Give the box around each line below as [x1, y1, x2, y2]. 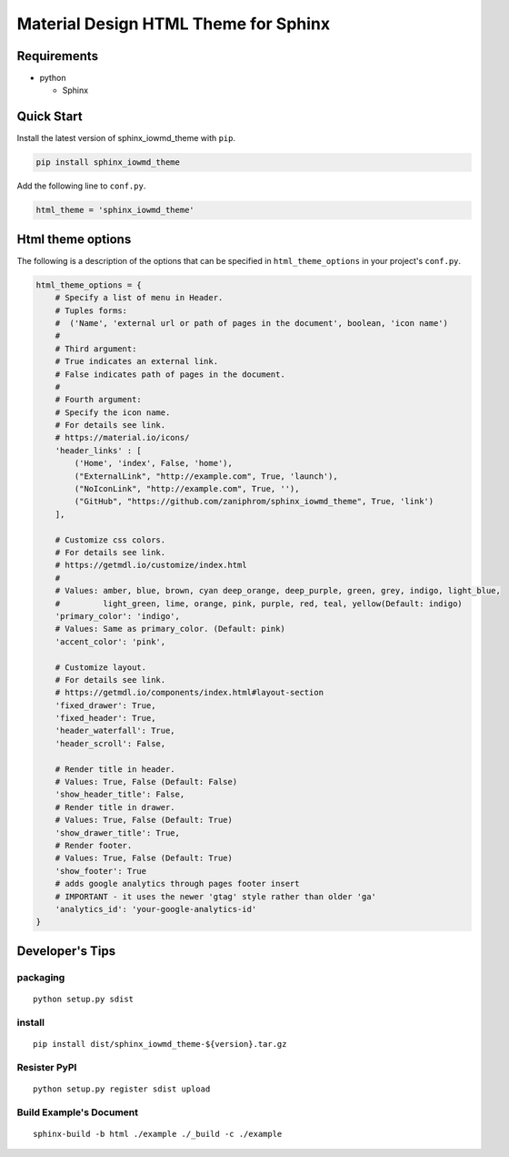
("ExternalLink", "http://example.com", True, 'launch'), [74, 471, 338, 482]
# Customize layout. [55, 662, 147, 673]
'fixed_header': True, [55, 713, 156, 724]
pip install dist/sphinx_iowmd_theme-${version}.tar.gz [33, 1039, 287, 1049]
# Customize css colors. [55, 534, 166, 545]
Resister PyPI [16, 1061, 77, 1073]
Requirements [16, 48, 99, 64]
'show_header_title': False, [55, 789, 185, 800]
